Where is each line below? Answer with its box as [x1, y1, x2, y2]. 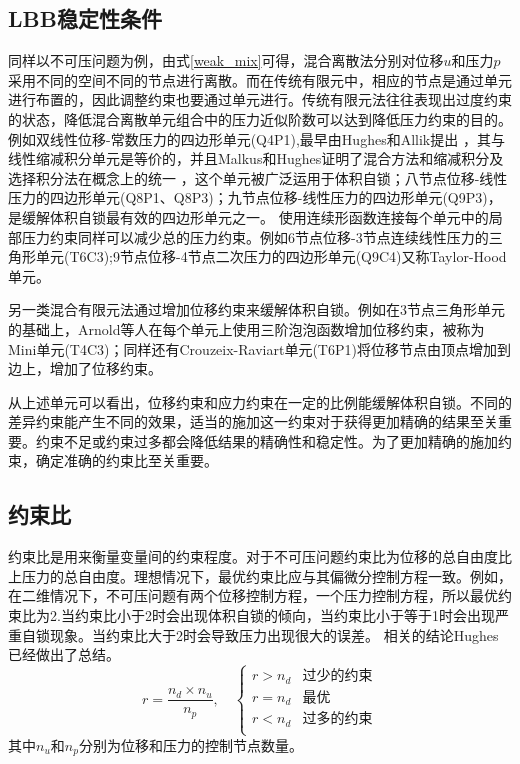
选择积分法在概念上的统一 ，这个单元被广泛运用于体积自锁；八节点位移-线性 [8, 167, 508, 188]
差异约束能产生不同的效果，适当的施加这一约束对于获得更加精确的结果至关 [8, 411, 498, 432]
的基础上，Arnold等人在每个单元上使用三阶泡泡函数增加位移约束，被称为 [8, 318, 485, 339]
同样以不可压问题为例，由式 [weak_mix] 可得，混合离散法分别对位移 [8, 50, 444, 71]
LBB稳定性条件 [8, 3, 162, 34]
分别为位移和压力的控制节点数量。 [78, 734, 303, 755]
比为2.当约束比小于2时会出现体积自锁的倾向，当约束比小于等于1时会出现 [21, 605, 495, 626]
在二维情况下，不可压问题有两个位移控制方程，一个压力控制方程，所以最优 [8, 585, 498, 606]
